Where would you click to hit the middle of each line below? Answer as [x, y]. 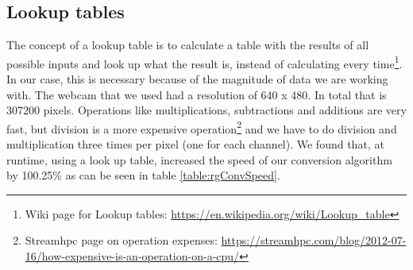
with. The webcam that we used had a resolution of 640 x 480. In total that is [197, 94]
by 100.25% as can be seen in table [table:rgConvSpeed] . [143, 175]
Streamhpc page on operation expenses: [121, 240]
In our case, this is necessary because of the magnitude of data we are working [197, 79]
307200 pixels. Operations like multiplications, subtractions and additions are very [206, 110]
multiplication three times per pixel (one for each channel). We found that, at [195, 144]
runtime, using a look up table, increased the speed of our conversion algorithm [199, 159]
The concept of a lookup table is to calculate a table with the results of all [188, 45]
